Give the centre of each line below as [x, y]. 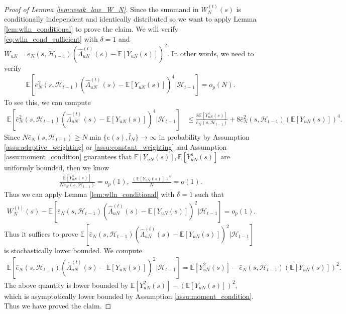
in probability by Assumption [204, 136]
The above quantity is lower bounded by [66, 285]
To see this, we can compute [47, 102]
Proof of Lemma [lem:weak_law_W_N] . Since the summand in [101, 9]
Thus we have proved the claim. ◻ [58, 306]
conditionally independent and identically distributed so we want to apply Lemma [130, 19]
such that [209, 194]
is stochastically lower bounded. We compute [73, 250]
